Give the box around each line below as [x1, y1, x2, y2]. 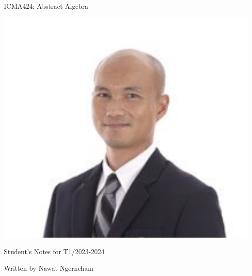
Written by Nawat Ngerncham [4, 262, 94, 273]
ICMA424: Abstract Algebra [4, 1, 88, 11]
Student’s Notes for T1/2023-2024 [4, 246, 105, 257]
